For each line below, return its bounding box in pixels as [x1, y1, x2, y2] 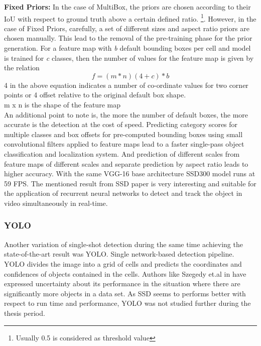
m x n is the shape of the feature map [4, 99, 120, 109]
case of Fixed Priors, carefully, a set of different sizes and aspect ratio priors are [4, 23, 249, 33]
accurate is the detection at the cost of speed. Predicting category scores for [4, 119, 238, 130]
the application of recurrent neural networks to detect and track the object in [4, 188, 242, 198]
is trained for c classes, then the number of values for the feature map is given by [4, 52, 254, 63]
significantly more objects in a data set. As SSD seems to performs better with [4, 288, 246, 298]
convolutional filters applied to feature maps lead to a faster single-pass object [4, 139, 244, 149]
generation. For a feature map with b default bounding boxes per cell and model [4, 43, 251, 53]
